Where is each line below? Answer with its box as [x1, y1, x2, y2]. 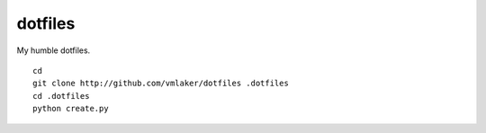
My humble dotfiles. [16, 45, 91, 56]
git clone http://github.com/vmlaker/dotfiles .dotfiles [32, 78, 290, 89]
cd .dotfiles [32, 91, 90, 101]
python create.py [32, 103, 109, 114]
